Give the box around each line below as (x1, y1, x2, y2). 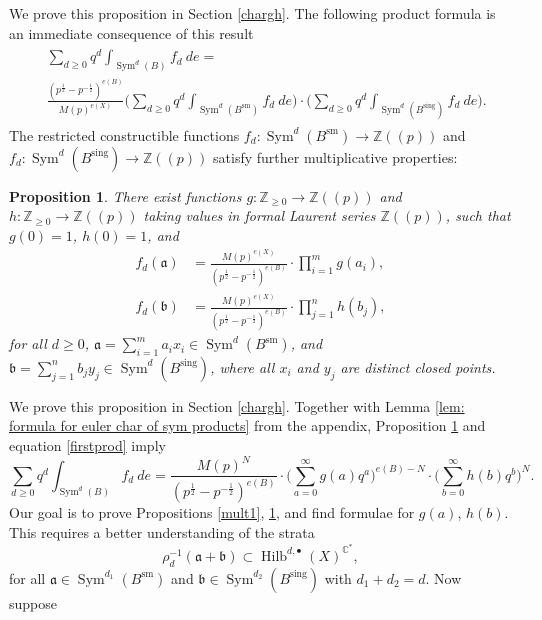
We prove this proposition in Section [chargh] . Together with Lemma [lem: (9, 395, 465, 416)
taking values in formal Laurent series (143, 205, 376, 226)
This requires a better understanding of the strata (9, 522, 315, 543)
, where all (210, 356, 275, 377)
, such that (445, 205, 511, 226)
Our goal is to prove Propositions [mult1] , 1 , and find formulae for (9, 502, 415, 523)
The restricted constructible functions (9, 124, 240, 145)
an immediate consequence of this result (9, 22, 254, 43)
